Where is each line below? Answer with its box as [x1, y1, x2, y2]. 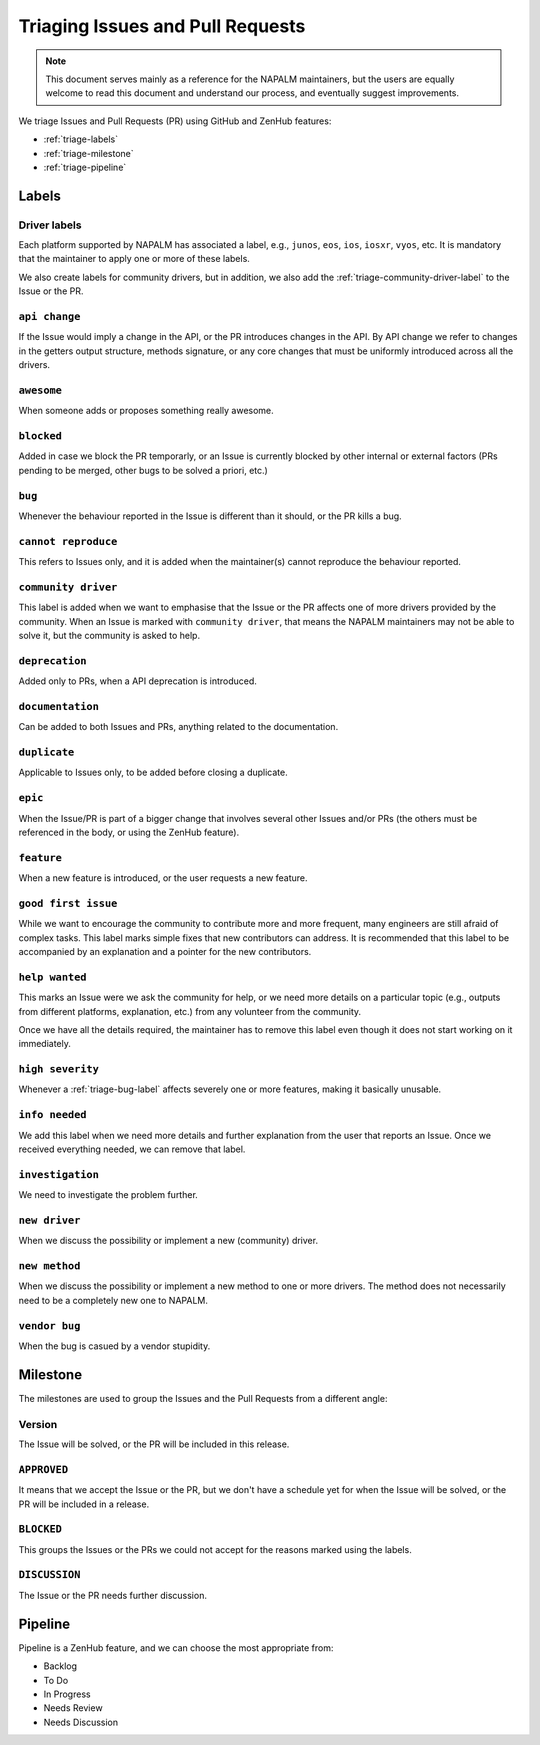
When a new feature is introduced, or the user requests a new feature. [18, 872, 309, 884]
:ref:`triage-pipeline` [43, 161, 127, 173]
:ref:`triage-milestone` [43, 147, 134, 159]
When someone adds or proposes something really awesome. [18, 405, 274, 417]
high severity [18, 1063, 100, 1076]
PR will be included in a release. [18, 1498, 150, 1510]
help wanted [18, 970, 87, 984]
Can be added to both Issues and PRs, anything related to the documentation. [18, 721, 339, 733]
